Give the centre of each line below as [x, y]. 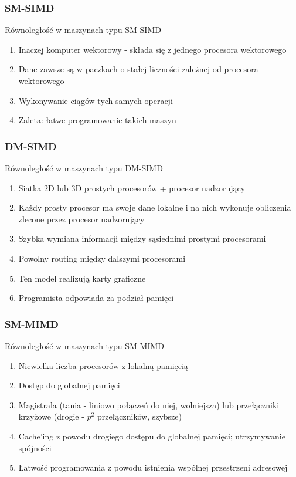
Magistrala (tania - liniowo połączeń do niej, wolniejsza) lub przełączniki [149, 405]
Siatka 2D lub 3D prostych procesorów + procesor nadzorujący [132, 187]
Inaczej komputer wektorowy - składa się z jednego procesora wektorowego [152, 49]
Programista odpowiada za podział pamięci [96, 298]
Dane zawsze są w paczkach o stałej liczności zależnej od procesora [138, 69]
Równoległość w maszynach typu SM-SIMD [83, 30]
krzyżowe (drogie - [51, 416]
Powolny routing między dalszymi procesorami [102, 258]
